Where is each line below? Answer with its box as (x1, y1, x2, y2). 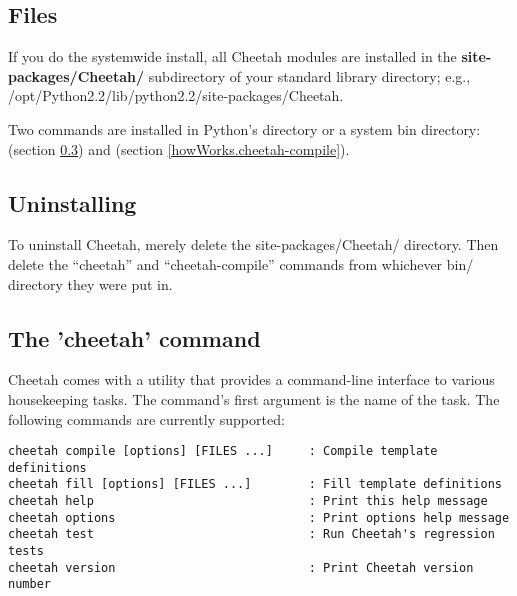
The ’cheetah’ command (8, 322, 261, 353)
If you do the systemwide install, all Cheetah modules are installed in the (8, 46, 457, 67)
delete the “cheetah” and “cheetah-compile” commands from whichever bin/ (8, 253, 474, 274)
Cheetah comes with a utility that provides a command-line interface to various (8, 369, 495, 390)
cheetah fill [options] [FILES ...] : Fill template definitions (8, 477, 502, 492)
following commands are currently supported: (8, 408, 285, 429)
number (8, 577, 51, 592)
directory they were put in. (8, 273, 173, 294)
